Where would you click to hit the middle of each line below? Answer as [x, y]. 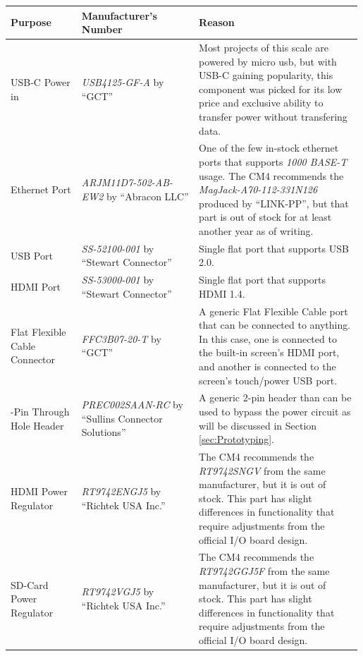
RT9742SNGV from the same [262, 470]
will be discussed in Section [258, 425]
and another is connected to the [267, 366]
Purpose [31, 22]
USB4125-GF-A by [123, 81]
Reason [217, 22]
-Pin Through [40, 412]
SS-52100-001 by [118, 248]
